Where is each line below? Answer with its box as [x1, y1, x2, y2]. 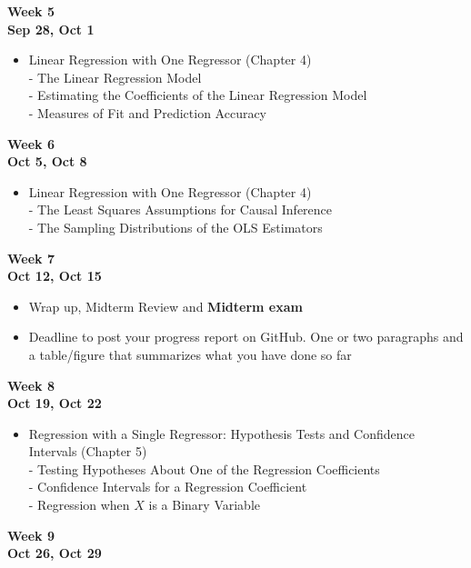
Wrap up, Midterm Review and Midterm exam [28, 296, 303, 315]
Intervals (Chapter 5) [28, 442, 147, 461]
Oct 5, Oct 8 [7, 152, 87, 171]
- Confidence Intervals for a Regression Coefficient [28, 477, 307, 496]
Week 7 [7, 248, 55, 267]
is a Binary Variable [148, 495, 261, 514]
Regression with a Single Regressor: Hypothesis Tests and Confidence [28, 424, 415, 443]
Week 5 [7, 2, 55, 20]
